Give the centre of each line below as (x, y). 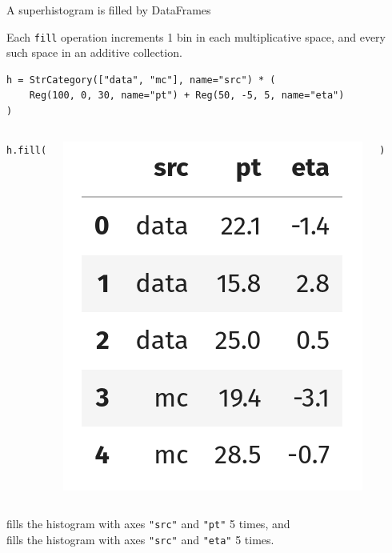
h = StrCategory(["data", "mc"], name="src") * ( (141, 80)
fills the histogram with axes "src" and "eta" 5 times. (140, 539)
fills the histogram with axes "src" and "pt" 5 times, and (148, 524)
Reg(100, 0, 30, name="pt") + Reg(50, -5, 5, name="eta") (187, 96)
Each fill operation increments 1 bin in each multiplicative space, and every (196, 36)
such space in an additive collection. (94, 52)
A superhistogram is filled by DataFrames (109, 10)
